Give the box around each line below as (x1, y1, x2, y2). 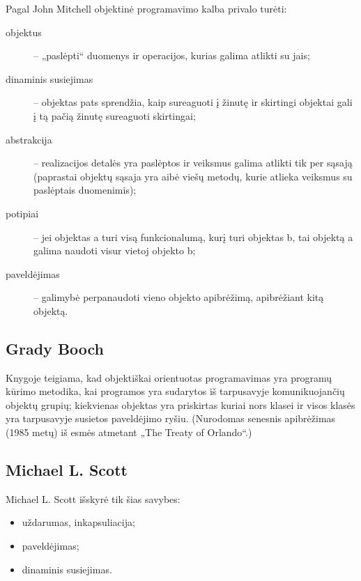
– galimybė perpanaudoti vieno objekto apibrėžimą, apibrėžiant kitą (33, 290, 324, 304)
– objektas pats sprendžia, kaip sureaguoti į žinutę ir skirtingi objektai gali (33, 95, 353, 109)
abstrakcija (6, 132, 52, 146)
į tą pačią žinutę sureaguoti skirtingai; (33, 108, 196, 123)
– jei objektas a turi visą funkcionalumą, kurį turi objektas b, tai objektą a (33, 229, 353, 244)
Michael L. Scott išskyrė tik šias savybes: (6, 491, 180, 506)
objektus (6, 24, 42, 39)
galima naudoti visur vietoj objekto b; (33, 243, 196, 258)
